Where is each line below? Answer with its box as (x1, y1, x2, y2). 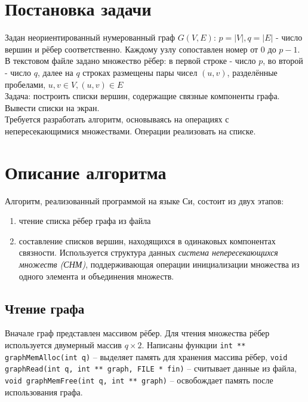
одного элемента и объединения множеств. (19, 269, 174, 282)
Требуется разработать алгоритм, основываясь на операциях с (5, 113, 229, 125)
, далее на (37, 66, 73, 78)
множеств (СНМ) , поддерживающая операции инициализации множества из (19, 257, 300, 270)
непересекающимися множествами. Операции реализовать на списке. (5, 124, 256, 137)
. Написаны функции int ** (141, 338, 246, 351)
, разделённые (227, 66, 278, 78)
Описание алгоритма (5, 159, 167, 184)
